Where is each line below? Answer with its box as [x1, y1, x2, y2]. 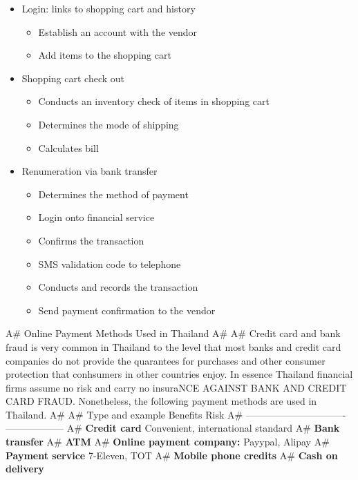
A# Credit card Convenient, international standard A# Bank [66, 421, 340, 435]
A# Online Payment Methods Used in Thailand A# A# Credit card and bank [6, 326, 341, 340]
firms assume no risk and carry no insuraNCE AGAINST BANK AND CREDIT [6, 380, 347, 394]
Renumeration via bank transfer [21, 164, 158, 178]
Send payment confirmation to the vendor [38, 303, 216, 317]
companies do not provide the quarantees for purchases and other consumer [6, 353, 326, 367]
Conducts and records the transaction [38, 280, 198, 294]
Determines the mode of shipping [38, 117, 179, 131]
